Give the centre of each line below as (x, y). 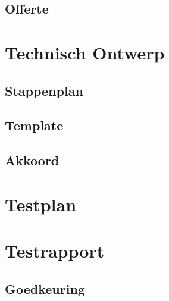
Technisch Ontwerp (85, 52)
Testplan (41, 204)
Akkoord (32, 160)
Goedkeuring (45, 288)
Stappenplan (44, 90)
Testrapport (55, 251)
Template (34, 125)
